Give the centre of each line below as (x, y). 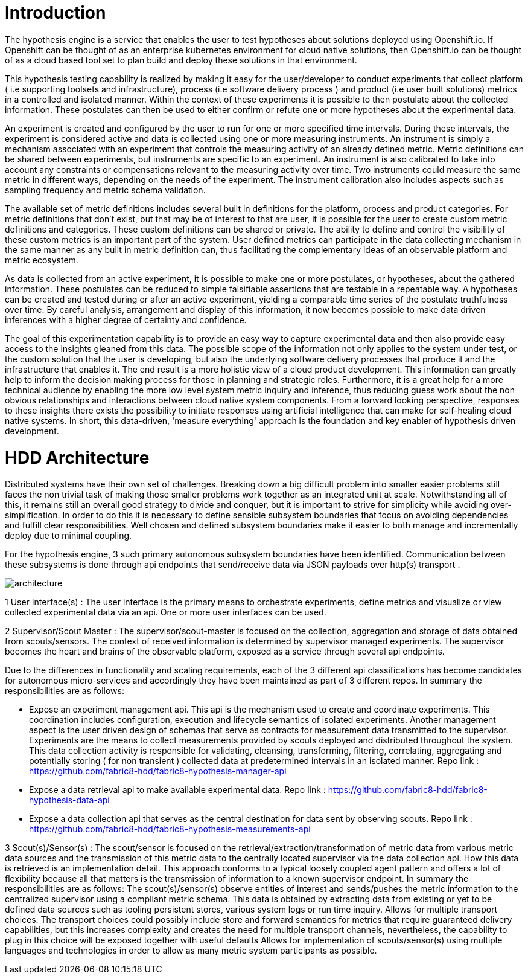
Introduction (56, 13)
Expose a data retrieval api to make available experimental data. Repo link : (177, 790)
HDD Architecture (77, 457)
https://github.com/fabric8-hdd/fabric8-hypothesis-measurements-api (170, 829)
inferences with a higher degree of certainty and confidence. (126, 319)
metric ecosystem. (42, 260)
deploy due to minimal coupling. (68, 536)
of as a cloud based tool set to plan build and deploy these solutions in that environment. (181, 60)
